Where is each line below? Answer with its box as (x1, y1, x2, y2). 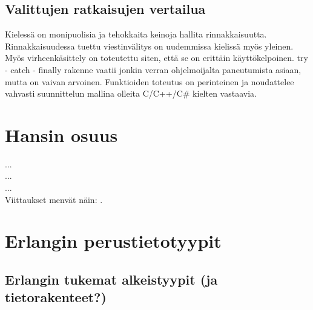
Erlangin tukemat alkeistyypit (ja (5, 270, 218, 289)
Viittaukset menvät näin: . (5, 193, 103, 205)
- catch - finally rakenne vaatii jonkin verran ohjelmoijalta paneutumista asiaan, (5, 63, 301, 76)
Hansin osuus (5, 122, 118, 147)
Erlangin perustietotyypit (5, 228, 222, 253)
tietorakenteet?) (5, 288, 107, 306)
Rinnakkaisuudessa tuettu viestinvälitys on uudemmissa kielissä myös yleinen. (5, 39, 294, 52)
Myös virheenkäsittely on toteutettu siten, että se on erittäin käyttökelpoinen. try (5, 51, 308, 64)
